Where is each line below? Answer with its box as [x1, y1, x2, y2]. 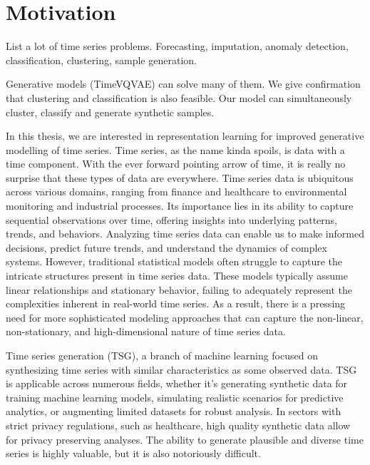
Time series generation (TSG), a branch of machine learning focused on [6, 348, 318, 362]
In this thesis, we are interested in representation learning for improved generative [6, 128, 364, 143]
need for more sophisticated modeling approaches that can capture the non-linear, [6, 310, 364, 325]
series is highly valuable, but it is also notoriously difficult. [6, 446, 261, 461]
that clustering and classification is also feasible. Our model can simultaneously [6, 90, 352, 105]
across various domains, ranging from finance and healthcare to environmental [6, 184, 347, 199]
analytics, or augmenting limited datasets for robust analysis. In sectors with [6, 404, 341, 419]
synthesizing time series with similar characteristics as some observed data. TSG [6, 362, 357, 377]
